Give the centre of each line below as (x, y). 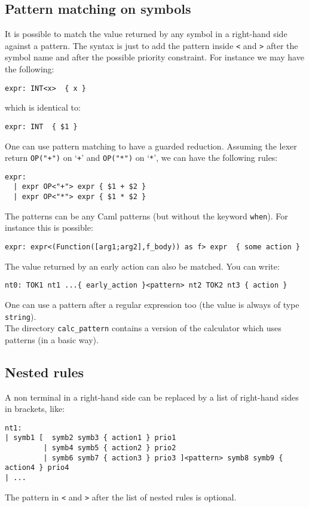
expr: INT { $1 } (41, 126)
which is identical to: (43, 107)
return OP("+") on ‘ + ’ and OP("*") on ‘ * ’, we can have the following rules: (141, 158)
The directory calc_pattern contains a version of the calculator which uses (143, 328)
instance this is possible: (49, 227)
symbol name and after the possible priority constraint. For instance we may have (154, 57)
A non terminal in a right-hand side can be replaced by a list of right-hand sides (152, 397)
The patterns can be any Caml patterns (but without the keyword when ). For (146, 216)
